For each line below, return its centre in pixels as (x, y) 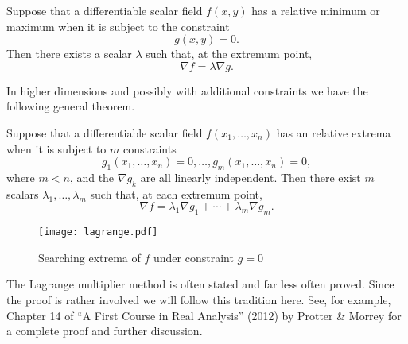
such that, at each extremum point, (176, 193)
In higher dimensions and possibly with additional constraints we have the (187, 90)
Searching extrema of (89, 257)
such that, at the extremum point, (229, 54)
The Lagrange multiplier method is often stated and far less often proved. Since (200, 284)
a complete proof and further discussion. (105, 331)
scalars (23, 193)
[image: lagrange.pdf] (98, 232)
